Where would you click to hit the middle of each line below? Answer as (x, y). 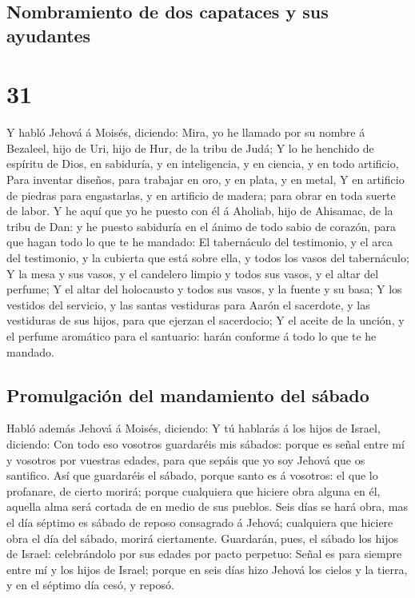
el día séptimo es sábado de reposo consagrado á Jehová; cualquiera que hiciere (200, 522)
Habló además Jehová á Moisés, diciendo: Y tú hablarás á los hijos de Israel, (194, 428)
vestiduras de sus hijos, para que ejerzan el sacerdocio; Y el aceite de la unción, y (206, 320)
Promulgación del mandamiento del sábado (188, 395)
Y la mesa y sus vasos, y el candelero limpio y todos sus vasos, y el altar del (193, 273)
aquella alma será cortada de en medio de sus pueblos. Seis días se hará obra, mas (207, 506)
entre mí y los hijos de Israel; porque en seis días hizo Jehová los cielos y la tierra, (207, 569)
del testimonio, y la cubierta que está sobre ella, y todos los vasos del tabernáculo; (208, 258)
